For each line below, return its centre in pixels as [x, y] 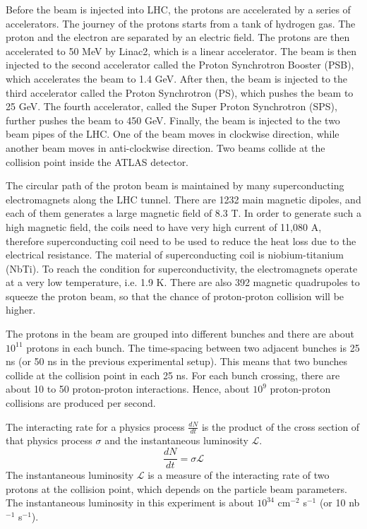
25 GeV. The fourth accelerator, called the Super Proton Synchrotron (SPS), [172, 106]
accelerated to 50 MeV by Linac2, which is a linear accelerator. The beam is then [181, 50]
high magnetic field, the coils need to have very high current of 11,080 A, [164, 226]
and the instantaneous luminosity [176, 440]
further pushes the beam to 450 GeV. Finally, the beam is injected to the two [173, 120]
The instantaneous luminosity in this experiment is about [130, 503]
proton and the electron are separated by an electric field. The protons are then [178, 37]
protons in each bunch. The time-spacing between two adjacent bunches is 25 [193, 347]
